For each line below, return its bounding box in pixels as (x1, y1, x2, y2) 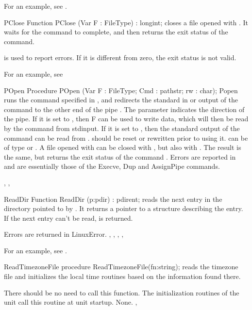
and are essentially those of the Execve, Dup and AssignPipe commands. (4, 161, 220, 171)
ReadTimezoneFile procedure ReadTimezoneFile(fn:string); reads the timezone (4, 261, 238, 272)
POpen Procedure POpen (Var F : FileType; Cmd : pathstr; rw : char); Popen (4, 85, 238, 95)
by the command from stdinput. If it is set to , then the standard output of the (4, 123, 240, 133)
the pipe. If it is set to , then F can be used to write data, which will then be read (4, 114, 249, 124)
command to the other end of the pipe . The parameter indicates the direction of (4, 104, 245, 114)
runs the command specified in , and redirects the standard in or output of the (4, 95, 238, 105)
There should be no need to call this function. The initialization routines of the (4, 287, 239, 297)
